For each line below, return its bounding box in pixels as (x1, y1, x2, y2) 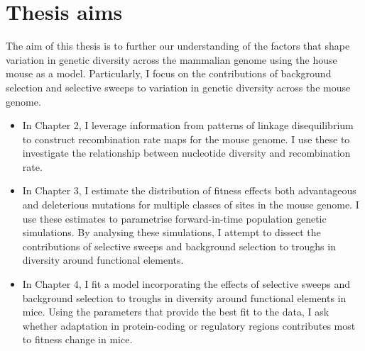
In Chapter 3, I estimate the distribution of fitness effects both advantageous (22, 183, 356, 198)
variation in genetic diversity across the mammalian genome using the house (6, 52, 337, 67)
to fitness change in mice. (22, 332, 133, 347)
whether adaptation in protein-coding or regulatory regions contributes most (22, 318, 356, 333)
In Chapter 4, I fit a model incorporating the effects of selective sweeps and (22, 277, 350, 291)
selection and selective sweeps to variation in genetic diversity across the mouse (6, 79, 351, 94)
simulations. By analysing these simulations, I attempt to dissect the (22, 225, 321, 240)
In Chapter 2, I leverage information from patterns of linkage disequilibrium (22, 118, 354, 133)
